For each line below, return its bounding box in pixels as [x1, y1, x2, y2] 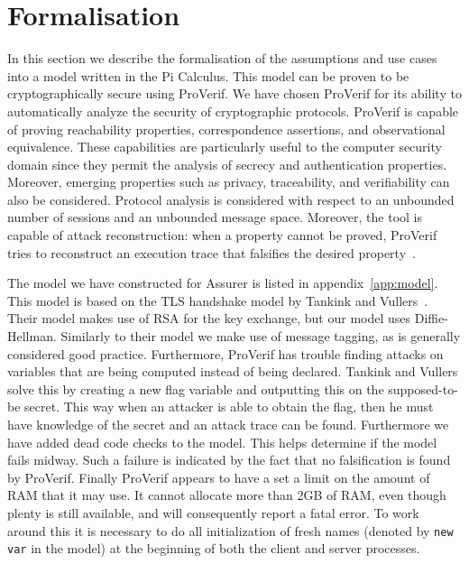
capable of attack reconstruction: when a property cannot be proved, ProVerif [7, 226, 437, 245]
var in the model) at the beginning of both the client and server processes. [7, 539, 420, 558]
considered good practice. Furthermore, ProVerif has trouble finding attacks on [7, 344, 444, 363]
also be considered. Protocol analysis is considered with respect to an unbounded [7, 190, 455, 208]
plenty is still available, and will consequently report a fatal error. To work [7, 503, 419, 522]
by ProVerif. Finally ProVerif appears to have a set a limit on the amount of [7, 467, 430, 486]
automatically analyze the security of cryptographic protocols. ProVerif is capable [7, 101, 459, 120]
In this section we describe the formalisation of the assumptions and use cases [7, 49, 437, 68]
